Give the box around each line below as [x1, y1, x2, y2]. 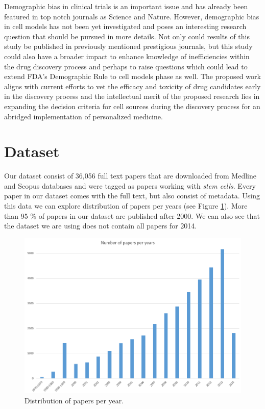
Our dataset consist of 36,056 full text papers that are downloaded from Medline [4, 170, 256, 181]
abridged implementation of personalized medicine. [4, 111, 163, 121]
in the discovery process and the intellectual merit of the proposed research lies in [4, 91, 260, 101]
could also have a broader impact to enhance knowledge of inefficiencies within [4, 50, 250, 61]
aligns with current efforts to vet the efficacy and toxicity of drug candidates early [4, 81, 261, 91]
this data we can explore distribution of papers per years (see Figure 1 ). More [4, 200, 248, 211]
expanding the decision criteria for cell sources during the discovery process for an [4, 100, 260, 111]
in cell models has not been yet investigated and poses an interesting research [4, 21, 247, 32]
